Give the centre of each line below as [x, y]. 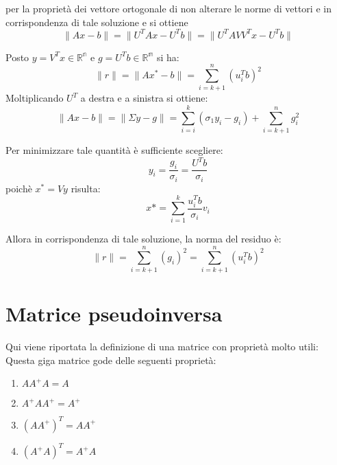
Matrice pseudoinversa [114, 314]
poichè [19, 188]
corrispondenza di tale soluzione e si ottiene [97, 22]
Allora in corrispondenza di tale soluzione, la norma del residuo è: [143, 239]
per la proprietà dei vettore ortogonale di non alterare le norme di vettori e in [168, 8]
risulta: [86, 188]
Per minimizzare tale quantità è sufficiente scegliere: [114, 150]
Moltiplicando [35, 98]
